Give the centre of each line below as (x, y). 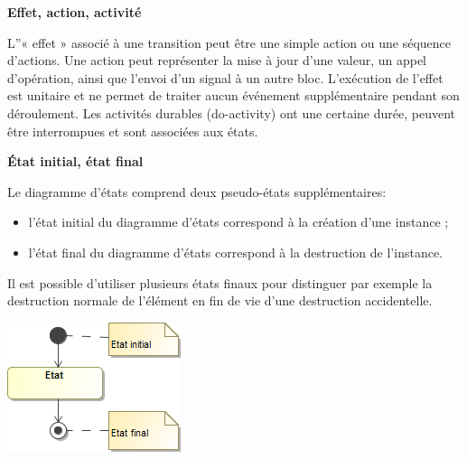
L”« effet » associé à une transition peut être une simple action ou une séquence (229, 42)
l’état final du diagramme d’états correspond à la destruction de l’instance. (236, 252)
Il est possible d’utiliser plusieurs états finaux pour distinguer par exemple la (220, 282)
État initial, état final (75, 161)
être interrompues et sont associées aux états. (133, 131)
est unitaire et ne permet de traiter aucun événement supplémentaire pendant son (233, 95)
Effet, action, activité (75, 12)
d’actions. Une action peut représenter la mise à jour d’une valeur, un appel (217, 60)
